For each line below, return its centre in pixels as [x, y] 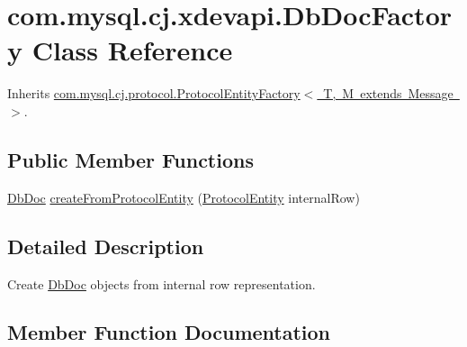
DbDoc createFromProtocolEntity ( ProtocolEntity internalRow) [184, 197]
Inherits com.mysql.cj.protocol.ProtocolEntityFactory [154, 93]
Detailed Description [106, 246]
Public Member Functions [130, 159]
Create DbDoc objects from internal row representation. [162, 283]
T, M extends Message [388, 93]
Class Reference [132, 50]
